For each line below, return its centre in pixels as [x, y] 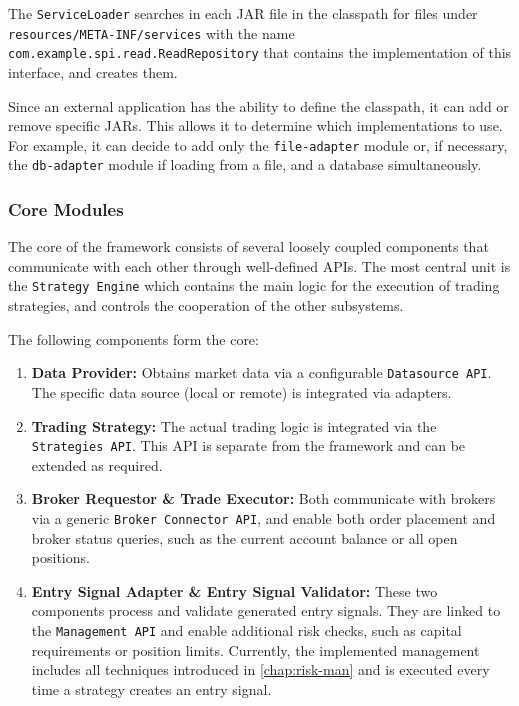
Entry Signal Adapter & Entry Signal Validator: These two [234, 590]
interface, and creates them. [93, 71]
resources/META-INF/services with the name [151, 32]
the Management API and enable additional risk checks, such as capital [246, 630]
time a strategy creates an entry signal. [151, 688]
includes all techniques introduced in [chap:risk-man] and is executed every [260, 669]
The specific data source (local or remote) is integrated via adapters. [241, 391]
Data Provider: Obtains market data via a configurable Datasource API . [261, 372]
